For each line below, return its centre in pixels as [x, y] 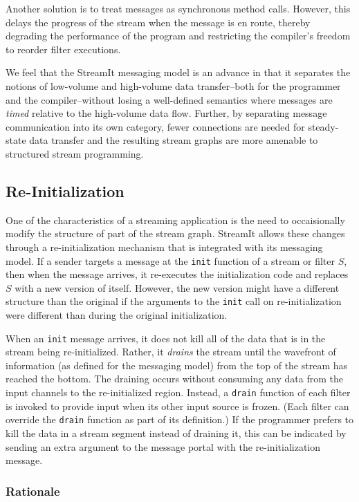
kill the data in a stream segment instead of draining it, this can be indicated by [176, 433]
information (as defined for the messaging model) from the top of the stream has [177, 365]
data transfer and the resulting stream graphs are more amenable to [174, 140]
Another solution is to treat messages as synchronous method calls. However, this [178, 8]
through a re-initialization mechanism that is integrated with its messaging [164, 247]
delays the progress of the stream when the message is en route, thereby [158, 22]
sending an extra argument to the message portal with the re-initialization [163, 446]
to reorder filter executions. [63, 49]
